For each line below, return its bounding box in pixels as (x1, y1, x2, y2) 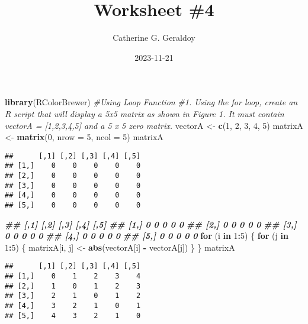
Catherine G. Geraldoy (113, 31, 195, 44)
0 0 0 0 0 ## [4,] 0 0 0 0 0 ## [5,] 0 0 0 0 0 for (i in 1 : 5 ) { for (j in (5, 229, 288, 242)
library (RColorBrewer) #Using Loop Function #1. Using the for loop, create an (5, 96, 298, 108)
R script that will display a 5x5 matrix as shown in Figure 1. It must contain (5, 107, 284, 119)
